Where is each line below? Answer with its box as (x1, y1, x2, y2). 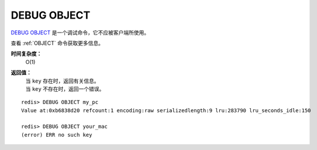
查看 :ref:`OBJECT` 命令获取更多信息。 (11, 40, 104, 47)
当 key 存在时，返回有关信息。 (25, 77, 99, 84)
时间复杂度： (11, 50, 42, 58)
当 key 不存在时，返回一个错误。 (25, 85, 105, 92)
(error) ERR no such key (21, 131, 92, 138)
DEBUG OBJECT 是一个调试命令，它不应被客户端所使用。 (11, 29, 149, 36)
